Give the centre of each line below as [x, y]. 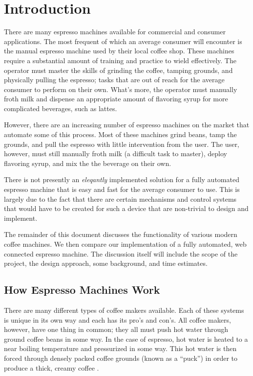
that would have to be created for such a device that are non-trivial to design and [126, 208]
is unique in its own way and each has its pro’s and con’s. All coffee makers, [117, 319]
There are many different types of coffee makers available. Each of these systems [124, 310]
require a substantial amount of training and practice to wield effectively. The [120, 60]
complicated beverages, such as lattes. [61, 108]
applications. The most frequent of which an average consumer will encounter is [123, 41]
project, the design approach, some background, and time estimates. [106, 263]
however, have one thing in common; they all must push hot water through [116, 329]
